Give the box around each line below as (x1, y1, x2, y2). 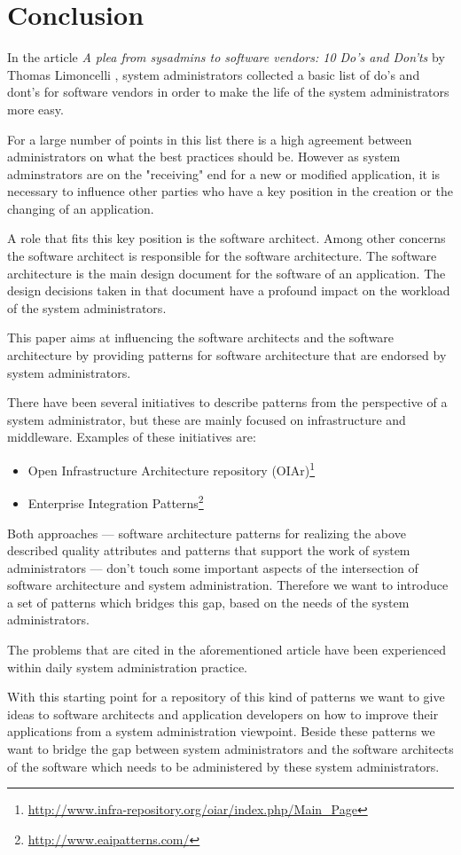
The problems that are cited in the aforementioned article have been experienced (7, 640, 446, 659)
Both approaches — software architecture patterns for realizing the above (7, 523, 406, 542)
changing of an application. (7, 199, 154, 217)
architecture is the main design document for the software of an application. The (7, 263, 446, 282)
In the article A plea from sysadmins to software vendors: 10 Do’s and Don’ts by (7, 48, 445, 67)
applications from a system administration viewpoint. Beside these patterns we (7, 722, 435, 741)
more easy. (7, 99, 64, 118)
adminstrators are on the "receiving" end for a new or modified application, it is (7, 164, 441, 183)
